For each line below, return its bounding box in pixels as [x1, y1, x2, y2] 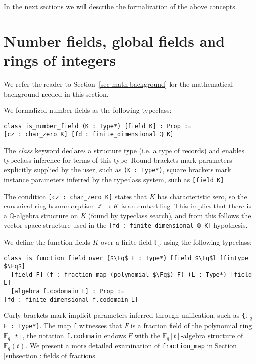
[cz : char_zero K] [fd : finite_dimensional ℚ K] [4, 131, 174, 138]
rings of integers [4, 50, 116, 70]
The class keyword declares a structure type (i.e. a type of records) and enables [4, 145, 245, 155]
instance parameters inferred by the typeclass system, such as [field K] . [4, 174, 226, 184]
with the [134, 330, 161, 340]
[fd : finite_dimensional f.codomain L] [4, 296, 139, 303]
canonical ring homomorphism [4, 201, 95, 211]
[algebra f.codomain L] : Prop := [11, 288, 125, 295]
